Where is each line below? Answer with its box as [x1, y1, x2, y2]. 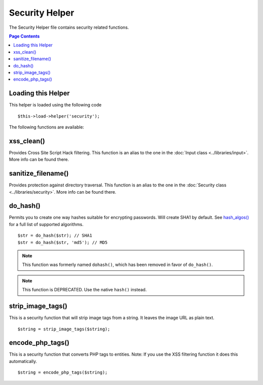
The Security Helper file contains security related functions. [9, 24, 129, 30]
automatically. [9, 358, 38, 364]
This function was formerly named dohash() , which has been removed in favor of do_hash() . [22, 262, 213, 268]
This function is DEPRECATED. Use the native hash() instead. [22, 287, 147, 293]
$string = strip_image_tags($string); [18, 326, 111, 332]
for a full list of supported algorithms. [9, 221, 84, 227]
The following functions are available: [9, 124, 84, 130]
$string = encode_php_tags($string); [18, 370, 108, 375]
